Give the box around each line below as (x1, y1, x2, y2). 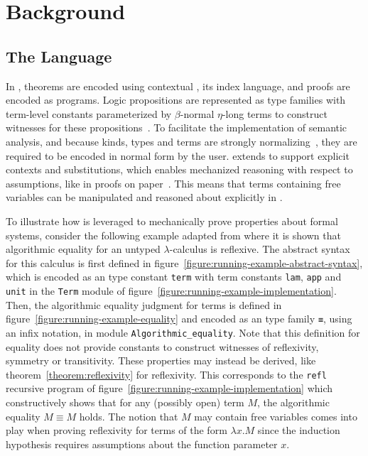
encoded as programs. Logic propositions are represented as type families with (6, 92, 346, 107)
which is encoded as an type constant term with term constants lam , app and (6, 269, 342, 284)
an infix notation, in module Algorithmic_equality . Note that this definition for (6, 325, 360, 340)
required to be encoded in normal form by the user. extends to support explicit (6, 148, 350, 163)
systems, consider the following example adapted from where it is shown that (6, 227, 341, 242)
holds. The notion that (79, 408, 178, 423)
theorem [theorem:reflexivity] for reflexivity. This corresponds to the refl (6, 367, 327, 381)
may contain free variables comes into (194, 408, 357, 423)
